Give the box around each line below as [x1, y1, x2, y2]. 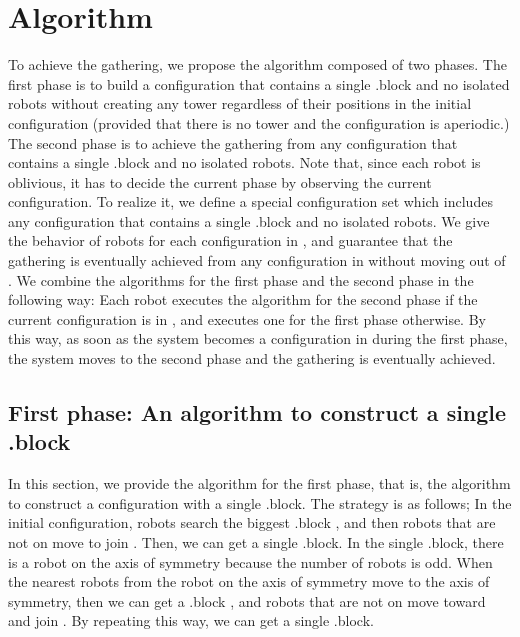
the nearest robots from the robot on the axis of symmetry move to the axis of [8, 571, 490, 592]
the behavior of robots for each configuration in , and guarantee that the [8, 230, 453, 251]
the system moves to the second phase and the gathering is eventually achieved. [8, 348, 496, 369]
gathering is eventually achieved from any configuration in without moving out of [8, 250, 506, 271]
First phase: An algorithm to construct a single [8, 397, 507, 428]
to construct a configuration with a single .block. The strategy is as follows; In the [8, 492, 512, 513]
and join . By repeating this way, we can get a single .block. [8, 610, 374, 631]
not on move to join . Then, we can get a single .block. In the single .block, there [8, 532, 504, 552]
